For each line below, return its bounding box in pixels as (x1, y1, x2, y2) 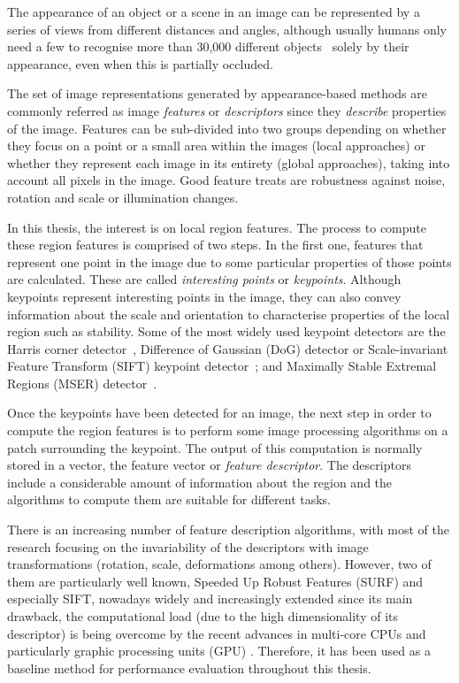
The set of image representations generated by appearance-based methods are (7, 84, 427, 103)
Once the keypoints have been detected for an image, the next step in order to (7, 403, 432, 422)
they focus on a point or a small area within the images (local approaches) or (7, 136, 425, 155)
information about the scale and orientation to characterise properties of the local (7, 304, 450, 323)
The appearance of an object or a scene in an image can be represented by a (7, 3, 420, 20)
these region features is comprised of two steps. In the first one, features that (7, 235, 424, 254)
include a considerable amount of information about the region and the (7, 472, 393, 491)
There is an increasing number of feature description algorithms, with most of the (7, 520, 449, 539)
